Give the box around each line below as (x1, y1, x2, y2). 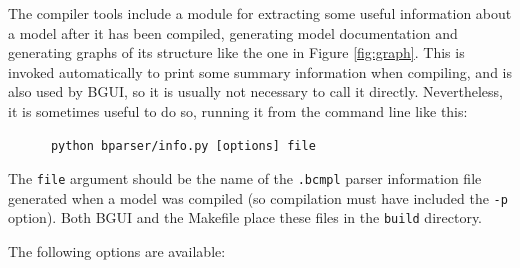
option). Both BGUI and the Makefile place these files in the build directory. (8, 207, 483, 228)
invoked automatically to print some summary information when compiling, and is (8, 61, 512, 82)
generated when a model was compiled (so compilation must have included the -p (8, 187, 508, 208)
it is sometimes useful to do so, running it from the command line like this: (8, 100, 468, 121)
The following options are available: (8, 241, 226, 262)
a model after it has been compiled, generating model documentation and (8, 22, 458, 43)
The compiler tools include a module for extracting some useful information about (8, 3, 512, 23)
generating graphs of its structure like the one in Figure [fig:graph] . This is (8, 42, 465, 63)
